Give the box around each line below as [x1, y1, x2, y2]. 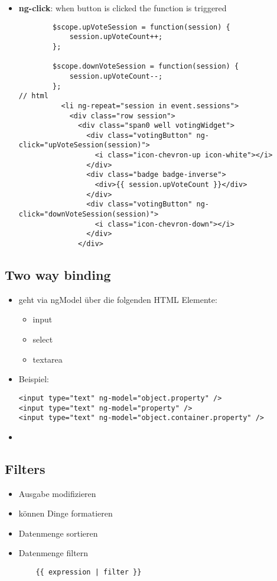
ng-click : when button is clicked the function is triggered [18, 2, 227, 14]
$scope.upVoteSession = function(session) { [53, 22, 230, 31]
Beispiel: [18, 373, 50, 385]
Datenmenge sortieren [18, 527, 98, 539]
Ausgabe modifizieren [18, 487, 96, 499]
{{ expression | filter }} [35, 568, 142, 576]
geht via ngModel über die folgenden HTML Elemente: [18, 293, 217, 305]
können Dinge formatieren [18, 507, 113, 519]
